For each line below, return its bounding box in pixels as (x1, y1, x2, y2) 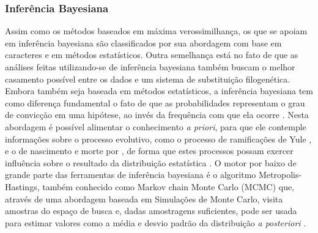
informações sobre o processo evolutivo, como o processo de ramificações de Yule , (5, 132, 312, 145)
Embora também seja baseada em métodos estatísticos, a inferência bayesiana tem (5, 84, 313, 97)
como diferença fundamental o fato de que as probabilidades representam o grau (5, 96, 305, 109)
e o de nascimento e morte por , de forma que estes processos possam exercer (5, 144, 294, 157)
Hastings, (5, 180, 40, 193)
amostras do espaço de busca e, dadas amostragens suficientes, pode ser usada (5, 204, 297, 217)
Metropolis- (259, 168, 302, 181)
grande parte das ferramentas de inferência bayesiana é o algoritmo (5, 168, 256, 181)
